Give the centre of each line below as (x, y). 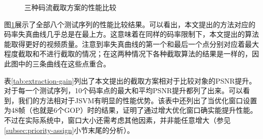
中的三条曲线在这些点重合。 (64, 63)
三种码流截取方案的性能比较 (70, 7)
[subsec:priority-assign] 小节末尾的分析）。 (69, 130)
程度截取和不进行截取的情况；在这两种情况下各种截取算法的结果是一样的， (128, 54)
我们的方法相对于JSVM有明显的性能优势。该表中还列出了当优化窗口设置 (138, 100)
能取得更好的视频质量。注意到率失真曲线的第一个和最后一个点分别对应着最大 (131, 44)
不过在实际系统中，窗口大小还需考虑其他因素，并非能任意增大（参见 (117, 120)
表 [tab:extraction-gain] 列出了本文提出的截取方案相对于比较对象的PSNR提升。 (130, 80)
